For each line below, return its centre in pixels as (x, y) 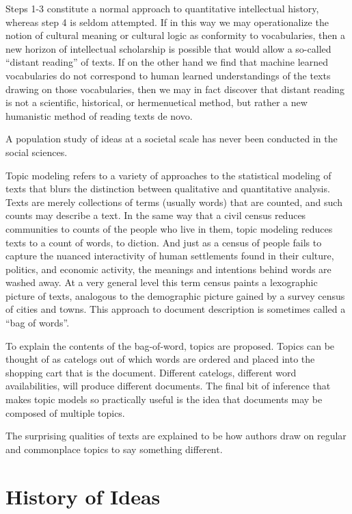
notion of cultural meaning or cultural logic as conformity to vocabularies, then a (175, 35)
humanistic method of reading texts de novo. (99, 115)
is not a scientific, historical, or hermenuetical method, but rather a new (157, 102)
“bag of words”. (38, 323)
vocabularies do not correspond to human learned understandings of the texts (168, 75)
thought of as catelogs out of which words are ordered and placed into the (160, 359)
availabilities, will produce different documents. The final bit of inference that (168, 386)
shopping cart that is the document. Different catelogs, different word (151, 372)
